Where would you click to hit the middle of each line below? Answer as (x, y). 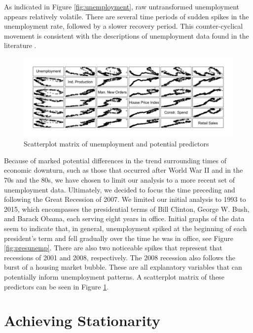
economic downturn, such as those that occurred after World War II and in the (124, 170)
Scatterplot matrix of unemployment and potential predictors (116, 144)
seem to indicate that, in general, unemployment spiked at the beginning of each (126, 228)
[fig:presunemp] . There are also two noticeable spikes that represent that (113, 248)
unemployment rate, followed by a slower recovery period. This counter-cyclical (124, 26)
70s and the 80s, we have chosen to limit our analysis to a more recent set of (119, 180)
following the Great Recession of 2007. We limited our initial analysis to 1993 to (125, 199)
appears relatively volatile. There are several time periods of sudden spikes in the (126, 16)
